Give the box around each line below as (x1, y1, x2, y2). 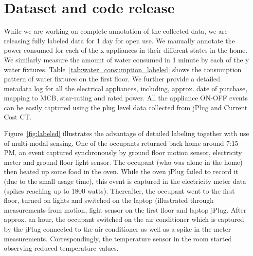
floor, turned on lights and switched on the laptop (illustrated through (4, 195, 214, 205)
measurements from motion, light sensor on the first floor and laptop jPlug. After (4, 204, 247, 215)
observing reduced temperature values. (4, 243, 119, 253)
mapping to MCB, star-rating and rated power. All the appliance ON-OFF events (4, 93, 248, 103)
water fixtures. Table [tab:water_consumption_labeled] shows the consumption (4, 64, 242, 74)
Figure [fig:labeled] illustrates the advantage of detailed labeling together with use (4, 128, 249, 138)
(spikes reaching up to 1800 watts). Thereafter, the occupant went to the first (4, 185, 235, 196)
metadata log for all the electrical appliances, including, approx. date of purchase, (4, 83, 248, 93)
